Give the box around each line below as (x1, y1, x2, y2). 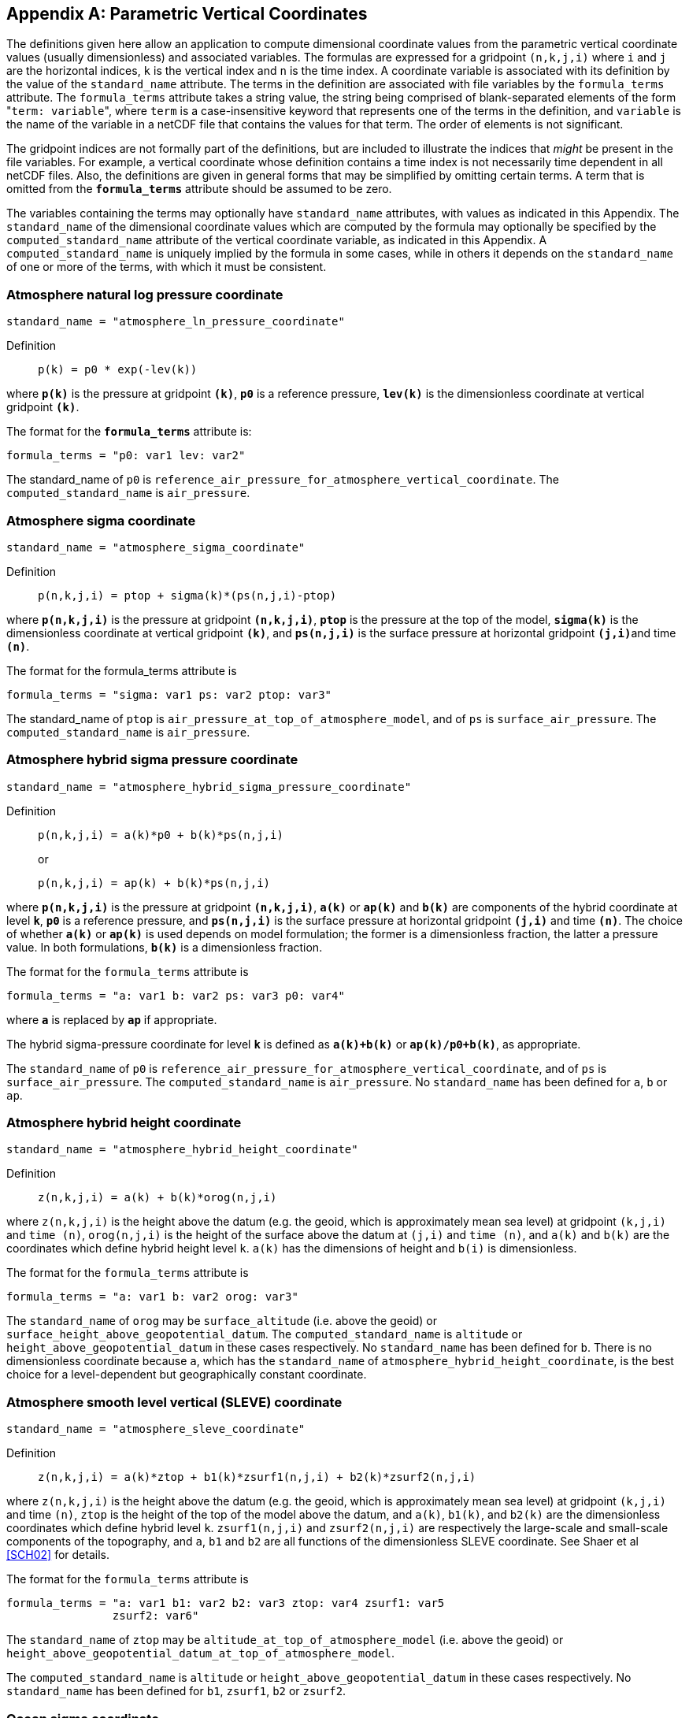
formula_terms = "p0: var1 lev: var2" (6, 449, 246, 462)
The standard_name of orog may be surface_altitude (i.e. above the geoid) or (6, 1314, 437, 1328)
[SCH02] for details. (6, 1548, 109, 1562)
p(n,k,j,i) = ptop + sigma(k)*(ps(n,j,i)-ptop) (38, 588, 337, 602)
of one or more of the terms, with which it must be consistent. (6, 260, 327, 274)
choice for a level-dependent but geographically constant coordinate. (6, 1367, 367, 1382)
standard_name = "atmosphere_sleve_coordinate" (6, 1423, 306, 1436)
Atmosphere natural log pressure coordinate (6, 286, 283, 302)
